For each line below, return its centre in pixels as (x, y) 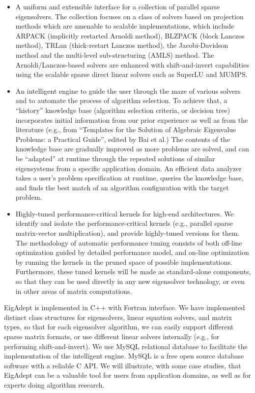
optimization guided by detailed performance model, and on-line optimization (132, 252)
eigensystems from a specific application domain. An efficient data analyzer (128, 168)
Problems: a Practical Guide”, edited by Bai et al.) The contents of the (123, 139)
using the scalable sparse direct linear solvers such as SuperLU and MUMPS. (131, 74)
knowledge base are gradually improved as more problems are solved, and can (132, 149)
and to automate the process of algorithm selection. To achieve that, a (121, 100)
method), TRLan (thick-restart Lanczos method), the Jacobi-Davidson (122, 45)
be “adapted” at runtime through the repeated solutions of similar (115, 158)
